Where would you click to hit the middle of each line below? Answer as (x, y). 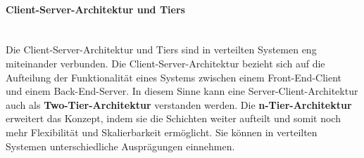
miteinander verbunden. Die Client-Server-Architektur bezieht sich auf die (165, 63)
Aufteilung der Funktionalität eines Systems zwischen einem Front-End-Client (174, 77)
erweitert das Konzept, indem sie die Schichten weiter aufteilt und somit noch (173, 118)
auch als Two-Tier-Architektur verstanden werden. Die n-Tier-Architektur (179, 104)
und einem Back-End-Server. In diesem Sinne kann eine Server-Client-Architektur (182, 91)
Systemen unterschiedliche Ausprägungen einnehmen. (120, 146)
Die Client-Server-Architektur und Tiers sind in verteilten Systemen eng (161, 50)
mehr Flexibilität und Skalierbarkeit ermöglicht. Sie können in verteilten (162, 132)
